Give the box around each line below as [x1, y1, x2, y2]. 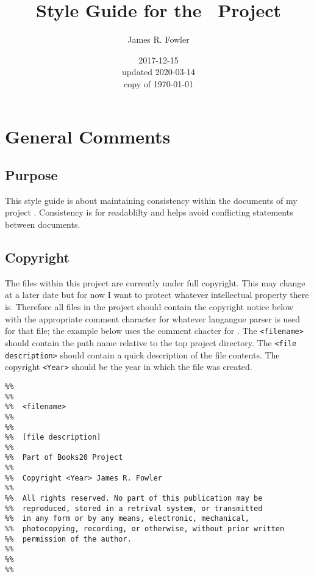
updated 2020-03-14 [121, 65, 196, 78]
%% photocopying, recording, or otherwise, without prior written [5, 524, 285, 534]
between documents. [5, 218, 80, 231]
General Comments [5, 123, 171, 148]
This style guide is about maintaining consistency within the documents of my [5, 194, 298, 206]
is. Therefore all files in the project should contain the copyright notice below [5, 300, 293, 313]
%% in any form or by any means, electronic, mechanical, [5, 514, 249, 523]
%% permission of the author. [5, 534, 132, 543]
